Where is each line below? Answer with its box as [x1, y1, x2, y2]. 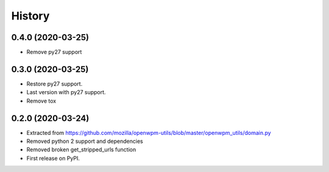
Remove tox [26, 97, 57, 105]
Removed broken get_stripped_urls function [26, 146, 136, 153]
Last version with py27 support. [26, 89, 106, 96]
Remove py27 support [26, 49, 82, 56]
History [11, 9, 50, 22]
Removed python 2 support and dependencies [26, 137, 143, 145]
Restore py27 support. [26, 80, 83, 88]
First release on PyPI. [26, 154, 80, 162]
